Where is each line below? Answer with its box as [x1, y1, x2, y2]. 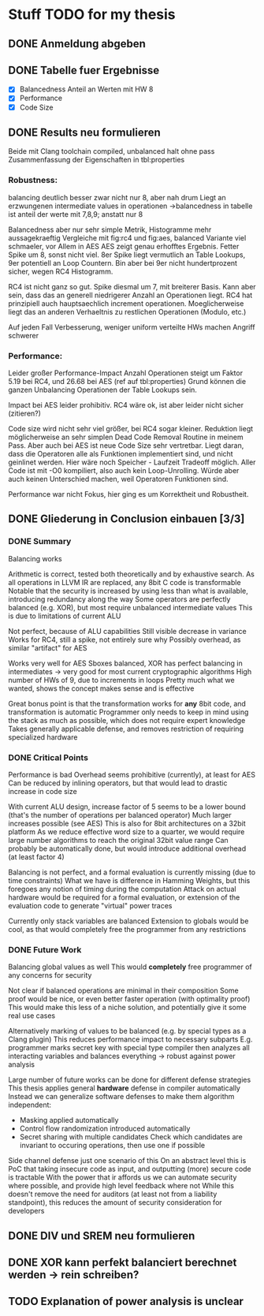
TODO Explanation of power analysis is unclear [8, 1295, 244, 1308]
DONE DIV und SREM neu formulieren [8, 1228, 195, 1243]
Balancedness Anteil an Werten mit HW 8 [19, 84, 154, 94]
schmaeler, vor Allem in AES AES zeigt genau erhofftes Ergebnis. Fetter [8, 241, 240, 251]
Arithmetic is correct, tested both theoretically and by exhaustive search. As [8, 569, 255, 579]
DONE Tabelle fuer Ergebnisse [8, 63, 160, 76]
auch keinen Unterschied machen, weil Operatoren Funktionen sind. [8, 474, 229, 483]
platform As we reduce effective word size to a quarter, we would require [8, 826, 245, 837]
